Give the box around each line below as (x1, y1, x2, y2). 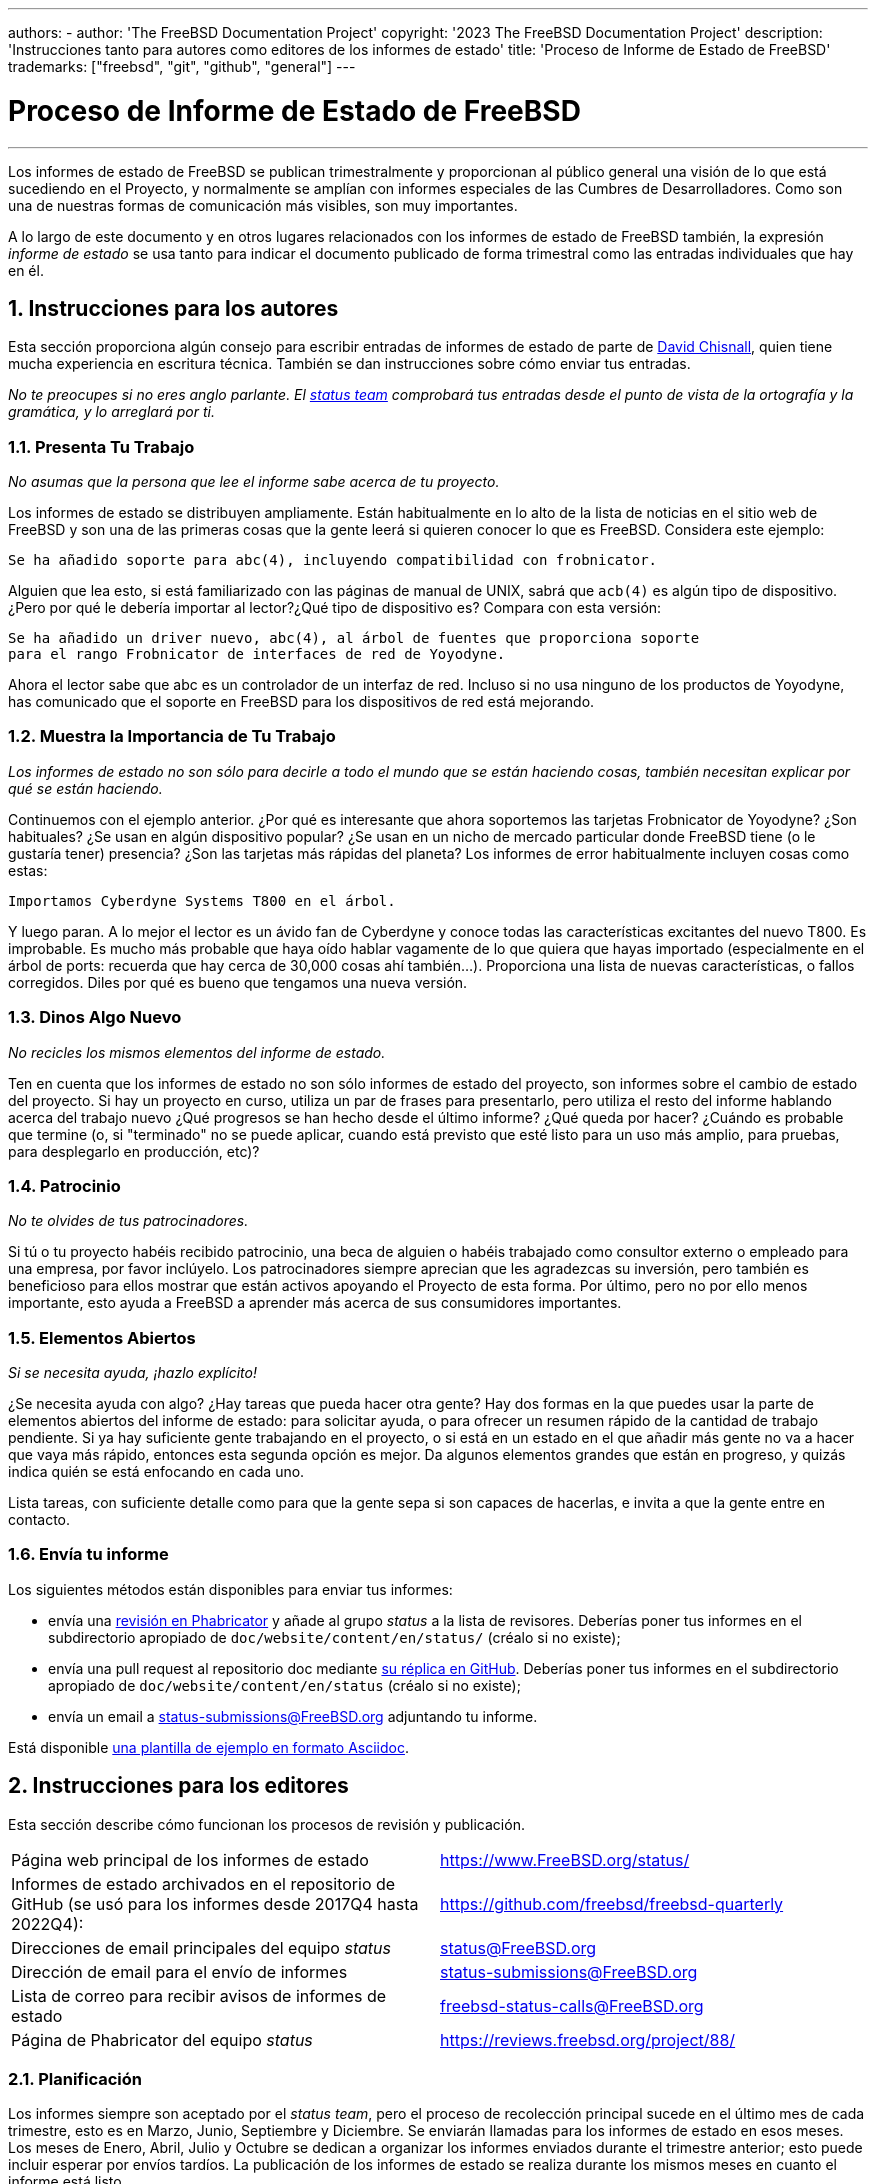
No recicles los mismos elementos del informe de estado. (8, 1043, 386, 1061)
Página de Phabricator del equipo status (11, 2029, 313, 2050)
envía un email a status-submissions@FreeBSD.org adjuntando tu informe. (48, 1707, 538, 1725)
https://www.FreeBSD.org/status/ (440, 1849, 690, 1870)
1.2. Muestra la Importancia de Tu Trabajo (8, 726, 336, 747)
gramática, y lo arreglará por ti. (8, 403, 215, 421)
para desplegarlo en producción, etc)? (8, 1142, 260, 1160)
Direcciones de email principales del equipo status (11, 1937, 391, 1958)
